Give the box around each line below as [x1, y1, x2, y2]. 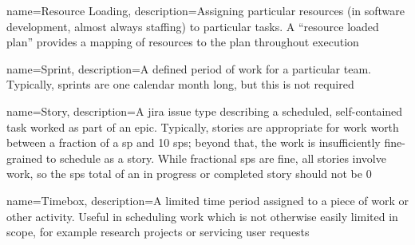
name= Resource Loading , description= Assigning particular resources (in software [6, 2, 405, 18]
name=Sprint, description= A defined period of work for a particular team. [6, 60, 371, 77]
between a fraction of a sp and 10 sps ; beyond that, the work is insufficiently [6, 134, 381, 151]
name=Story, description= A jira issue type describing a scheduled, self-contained [6, 102, 403, 119]
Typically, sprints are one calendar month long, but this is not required [6, 76, 354, 93]
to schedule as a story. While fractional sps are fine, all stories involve [45, 149, 386, 166]
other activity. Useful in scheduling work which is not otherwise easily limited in [6, 207, 398, 224]
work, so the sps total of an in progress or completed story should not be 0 [6, 165, 372, 182]
